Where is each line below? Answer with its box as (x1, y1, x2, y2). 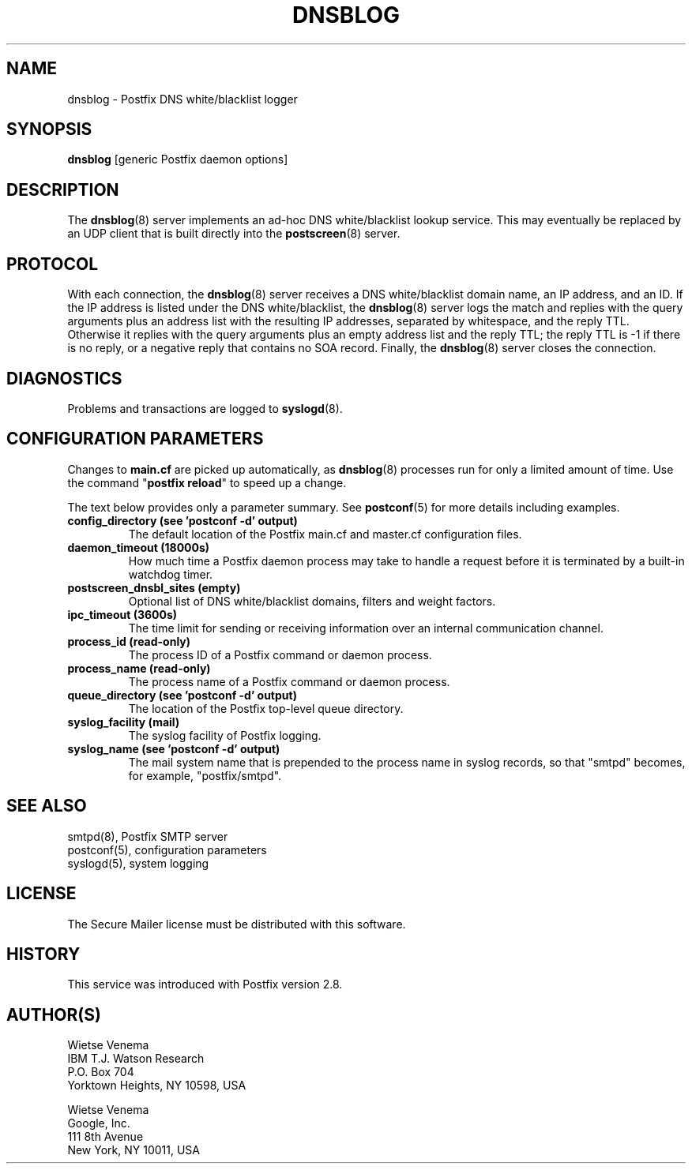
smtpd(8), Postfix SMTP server (67, 829, 228, 843)
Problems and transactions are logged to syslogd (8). (67, 401, 343, 415)
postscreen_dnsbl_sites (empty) (67, 580, 241, 594)
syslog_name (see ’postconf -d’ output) (67, 741, 280, 756)
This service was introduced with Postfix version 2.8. (67, 977, 343, 992)
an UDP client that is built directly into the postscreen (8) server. (67, 227, 401, 241)
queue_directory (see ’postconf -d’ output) (67, 688, 297, 702)
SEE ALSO (6, 796, 87, 816)
